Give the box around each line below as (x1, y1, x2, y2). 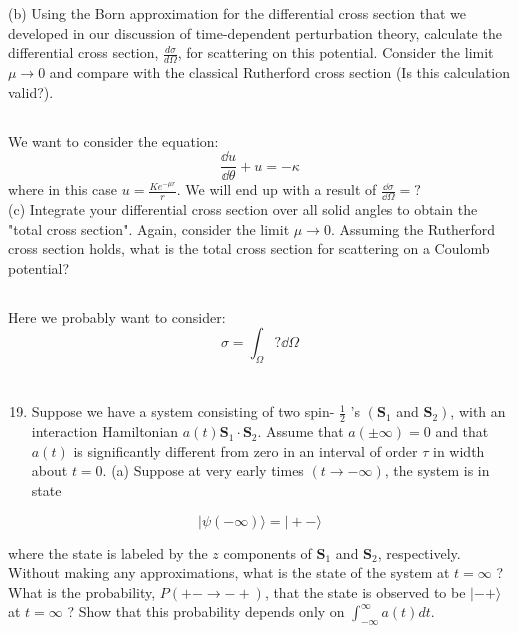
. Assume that (257, 421, 344, 442)
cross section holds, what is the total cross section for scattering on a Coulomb (8, 238, 490, 259)
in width (433, 440, 485, 461)
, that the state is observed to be (264, 581, 466, 602)
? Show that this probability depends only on (67, 601, 345, 622)
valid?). (8, 81, 54, 102)
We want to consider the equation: (8, 130, 219, 151)
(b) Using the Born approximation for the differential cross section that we (8, 3, 467, 23)
